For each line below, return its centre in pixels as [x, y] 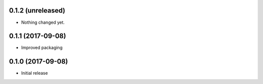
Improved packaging [42, 48]
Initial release [35, 73]
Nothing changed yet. [43, 22]
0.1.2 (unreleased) [37, 10]
